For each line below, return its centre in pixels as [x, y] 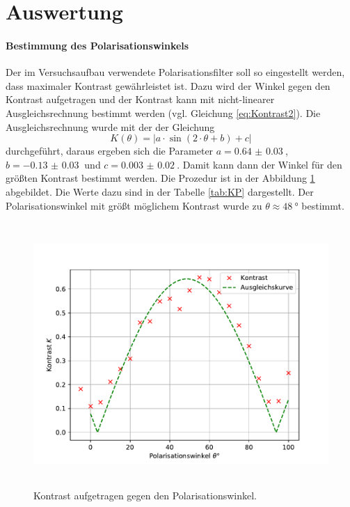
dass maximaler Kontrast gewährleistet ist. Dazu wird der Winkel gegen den [168, 85]
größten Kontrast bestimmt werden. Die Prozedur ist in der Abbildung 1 [160, 178]
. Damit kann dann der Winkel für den [260, 164]
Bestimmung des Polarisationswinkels [97, 45]
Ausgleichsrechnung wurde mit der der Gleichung [110, 126]
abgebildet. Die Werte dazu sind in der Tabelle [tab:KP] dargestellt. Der [160, 191]
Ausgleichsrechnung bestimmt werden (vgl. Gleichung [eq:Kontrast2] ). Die [163, 112]
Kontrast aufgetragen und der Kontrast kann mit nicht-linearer [140, 99]
